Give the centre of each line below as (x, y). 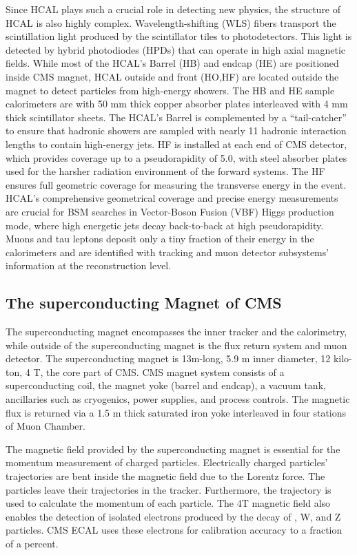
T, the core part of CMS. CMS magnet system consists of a (159, 371)
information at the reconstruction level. (89, 265)
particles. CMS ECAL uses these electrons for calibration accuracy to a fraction (174, 530)
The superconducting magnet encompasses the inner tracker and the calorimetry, (176, 332)
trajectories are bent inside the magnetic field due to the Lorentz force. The (165, 476)
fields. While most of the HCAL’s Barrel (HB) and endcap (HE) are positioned (172, 63)
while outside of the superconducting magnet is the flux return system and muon (176, 345)
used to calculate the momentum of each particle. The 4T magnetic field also (168, 503)
